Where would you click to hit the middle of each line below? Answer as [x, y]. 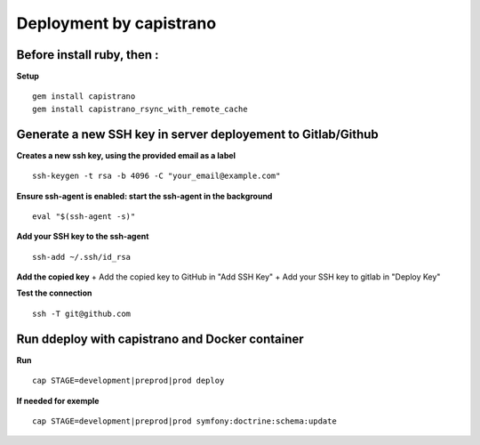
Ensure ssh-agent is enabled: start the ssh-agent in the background [144, 196]
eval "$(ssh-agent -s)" [84, 216]
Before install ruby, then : [88, 55]
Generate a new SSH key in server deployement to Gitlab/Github [198, 134]
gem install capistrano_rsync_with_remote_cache [140, 109]
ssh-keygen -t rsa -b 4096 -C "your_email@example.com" [156, 176]
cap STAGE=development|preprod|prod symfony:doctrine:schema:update [184, 421]
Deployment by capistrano [116, 23]
